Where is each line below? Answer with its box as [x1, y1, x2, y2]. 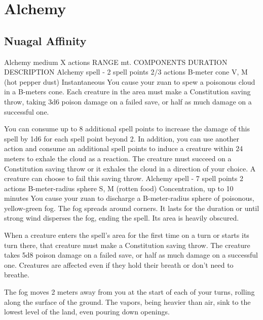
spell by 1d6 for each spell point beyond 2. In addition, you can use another [4, 133, 239, 144]
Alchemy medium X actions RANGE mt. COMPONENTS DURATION [4, 56, 228, 67]
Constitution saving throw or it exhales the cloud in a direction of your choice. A [4, 163, 256, 173]
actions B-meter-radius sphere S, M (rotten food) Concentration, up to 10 [4, 183, 234, 193]
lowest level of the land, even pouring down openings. [4, 306, 170, 317]
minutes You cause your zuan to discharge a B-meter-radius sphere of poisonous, [4, 193, 254, 203]
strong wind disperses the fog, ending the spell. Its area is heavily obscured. [4, 212, 239, 223]
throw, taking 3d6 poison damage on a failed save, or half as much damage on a [4, 96, 252, 106]
